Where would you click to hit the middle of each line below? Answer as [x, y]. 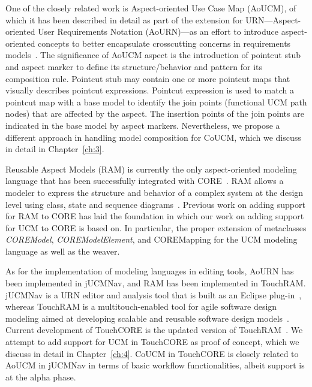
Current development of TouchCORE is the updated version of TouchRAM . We [154, 330]
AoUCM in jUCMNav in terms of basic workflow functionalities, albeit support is [155, 365]
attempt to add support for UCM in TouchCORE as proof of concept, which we [152, 342]
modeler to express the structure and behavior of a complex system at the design [154, 192]
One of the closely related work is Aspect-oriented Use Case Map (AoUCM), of [151, 8]
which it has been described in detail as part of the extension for [124, 19]
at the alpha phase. [41, 377]
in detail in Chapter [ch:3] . [55, 149]
